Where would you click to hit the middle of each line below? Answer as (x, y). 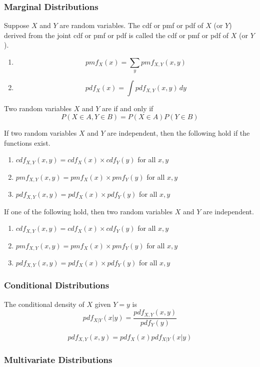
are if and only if (128, 108)
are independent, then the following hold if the (178, 132)
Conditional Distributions (57, 285)
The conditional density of (44, 304)
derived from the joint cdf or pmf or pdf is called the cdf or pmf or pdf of (116, 35)
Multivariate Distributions (58, 360)
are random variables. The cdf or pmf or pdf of (131, 25)
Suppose (17, 25)
